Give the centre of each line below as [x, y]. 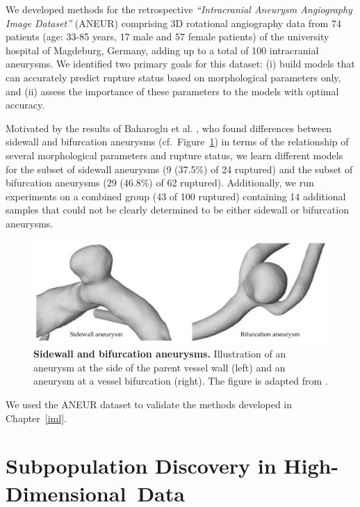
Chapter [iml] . [36, 418]
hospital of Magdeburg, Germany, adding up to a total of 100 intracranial [162, 50]
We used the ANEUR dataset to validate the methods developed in [149, 404]
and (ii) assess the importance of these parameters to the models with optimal [172, 91]
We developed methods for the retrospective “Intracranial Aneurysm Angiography [179, 9]
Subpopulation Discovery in [141, 466]
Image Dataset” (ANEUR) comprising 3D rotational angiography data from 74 [173, 23]
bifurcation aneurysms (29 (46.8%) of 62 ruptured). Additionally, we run [160, 183]
